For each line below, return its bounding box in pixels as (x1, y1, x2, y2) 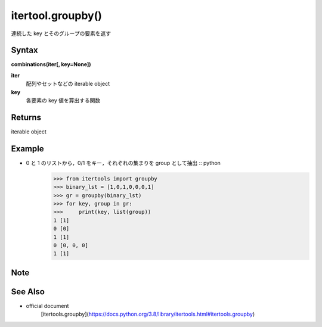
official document (26, 302, 69, 309)
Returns (11, 112, 42, 122)
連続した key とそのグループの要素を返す (11, 30, 112, 37)
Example (11, 144, 44, 154)
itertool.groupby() (11, 9, 103, 22)
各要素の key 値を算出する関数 (26, 97, 101, 104)
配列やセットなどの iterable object (26, 80, 110, 88)
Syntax (11, 45, 38, 55)
